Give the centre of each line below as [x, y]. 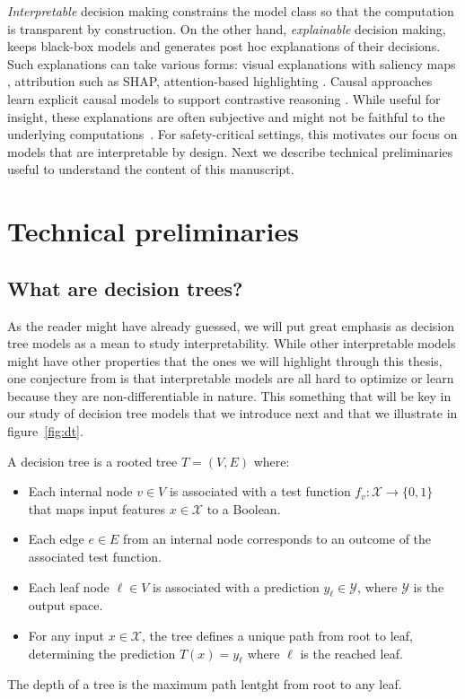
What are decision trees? [125, 288]
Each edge [56, 539]
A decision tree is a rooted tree [92, 461]
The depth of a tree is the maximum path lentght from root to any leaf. [205, 684]
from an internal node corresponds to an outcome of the [277, 539]
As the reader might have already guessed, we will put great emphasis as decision [231, 325]
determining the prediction [102, 653]
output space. [66, 605]
